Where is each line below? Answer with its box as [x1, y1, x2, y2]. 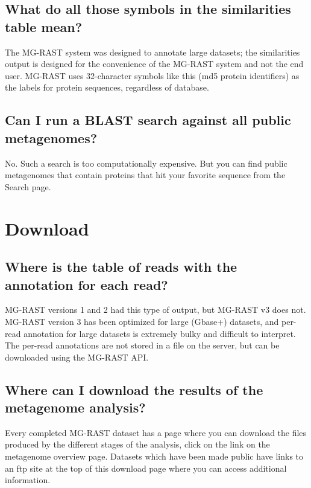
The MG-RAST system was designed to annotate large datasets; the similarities [5, 45, 300, 58]
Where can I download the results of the [5, 380, 263, 399]
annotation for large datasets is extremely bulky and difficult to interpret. [24, 327, 296, 339]
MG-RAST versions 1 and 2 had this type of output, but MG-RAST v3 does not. [5, 303, 306, 316]
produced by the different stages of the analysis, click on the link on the [5, 438, 270, 451]
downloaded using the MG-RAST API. [5, 350, 149, 363]
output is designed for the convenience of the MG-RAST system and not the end [5, 57, 304, 70]
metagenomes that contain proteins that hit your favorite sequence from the [5, 169, 286, 181]
